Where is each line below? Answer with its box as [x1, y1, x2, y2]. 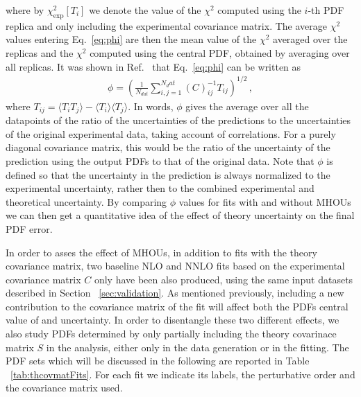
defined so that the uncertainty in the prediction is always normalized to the [6, 167, 330, 182]
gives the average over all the [185, 98, 309, 113]
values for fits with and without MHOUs [178, 194, 351, 209]
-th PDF [308, 3, 344, 17]
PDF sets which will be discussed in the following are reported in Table [6, 353, 310, 368]
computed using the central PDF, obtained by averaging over [90, 45, 350, 60]
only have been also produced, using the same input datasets [94, 272, 353, 286]
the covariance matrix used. [6, 380, 123, 395]
